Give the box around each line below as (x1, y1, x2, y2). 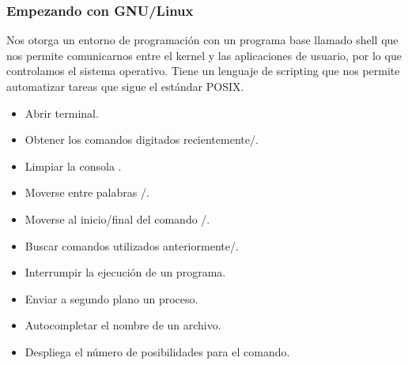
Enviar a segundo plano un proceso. (25, 290, 198, 307)
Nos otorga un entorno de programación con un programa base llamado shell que (6, 32, 399, 48)
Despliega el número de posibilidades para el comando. (25, 343, 290, 359)
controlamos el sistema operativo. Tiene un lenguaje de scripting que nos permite (6, 62, 400, 79)
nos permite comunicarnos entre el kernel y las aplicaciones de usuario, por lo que (6, 47, 402, 63)
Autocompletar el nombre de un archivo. (25, 317, 221, 333)
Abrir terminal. (25, 104, 99, 121)
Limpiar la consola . (25, 157, 122, 174)
